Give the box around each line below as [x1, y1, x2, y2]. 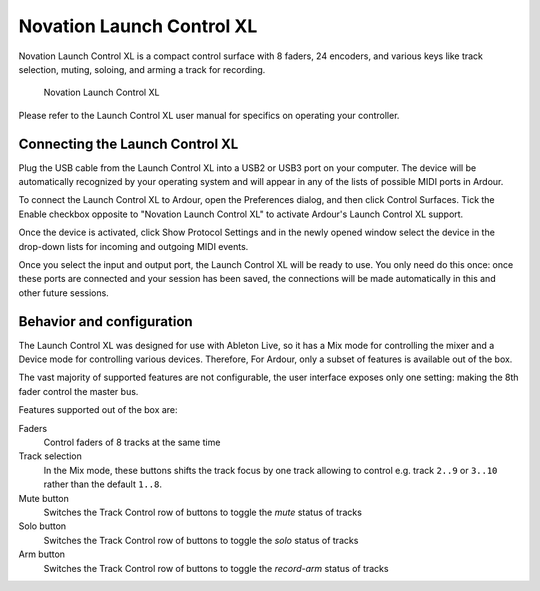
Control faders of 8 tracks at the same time [43, 436, 221, 448]
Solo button [18, 520, 67, 532]
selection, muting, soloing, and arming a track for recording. [18, 63, 266, 75]
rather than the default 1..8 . [43, 478, 162, 490]
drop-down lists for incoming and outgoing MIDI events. [18, 240, 249, 252]
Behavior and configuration [18, 313, 194, 330]
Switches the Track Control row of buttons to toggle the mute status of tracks [43, 506, 362, 518]
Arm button [18, 548, 65, 560]
